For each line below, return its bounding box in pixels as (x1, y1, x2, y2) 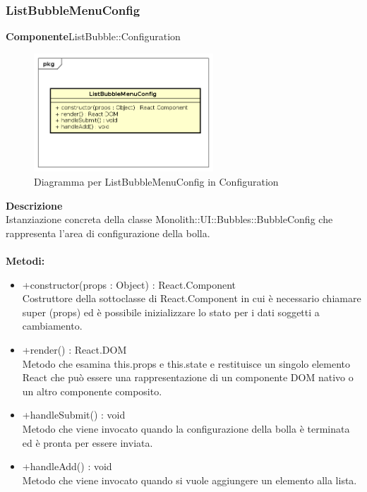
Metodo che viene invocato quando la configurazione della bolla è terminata (22, 421, 350, 436)
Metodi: (6, 253, 45, 268)
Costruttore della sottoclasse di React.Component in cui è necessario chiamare (22, 291, 361, 306)
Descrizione (6, 198, 63, 212)
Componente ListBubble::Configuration (6, 29, 181, 44)
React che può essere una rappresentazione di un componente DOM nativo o (22, 370, 354, 385)
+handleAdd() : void (22, 459, 112, 474)
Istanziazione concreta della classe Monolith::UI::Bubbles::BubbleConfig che (6, 212, 333, 227)
